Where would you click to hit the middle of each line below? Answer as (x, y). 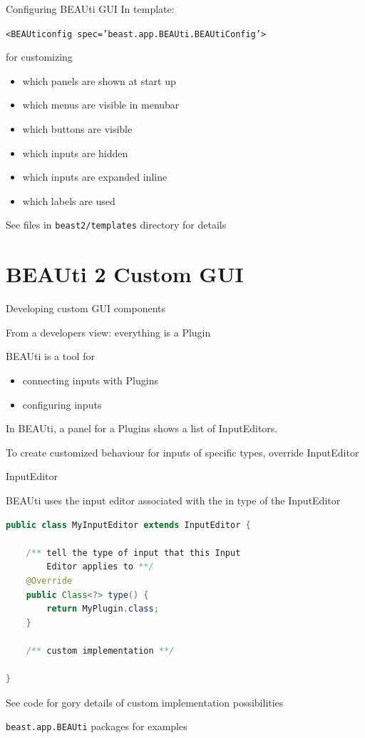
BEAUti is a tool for (50, 356)
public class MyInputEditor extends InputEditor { (128, 525)
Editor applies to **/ (100, 567)
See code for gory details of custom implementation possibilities (145, 702)
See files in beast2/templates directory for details (116, 225)
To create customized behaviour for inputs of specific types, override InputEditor (182, 452)
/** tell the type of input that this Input (133, 553)
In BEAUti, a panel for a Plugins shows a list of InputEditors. (142, 428)
